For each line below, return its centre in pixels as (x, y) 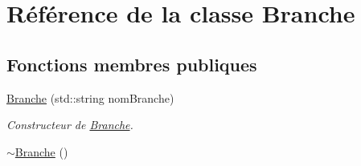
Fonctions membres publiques (132, 64)
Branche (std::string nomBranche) (90, 97)
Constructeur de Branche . (70, 125)
